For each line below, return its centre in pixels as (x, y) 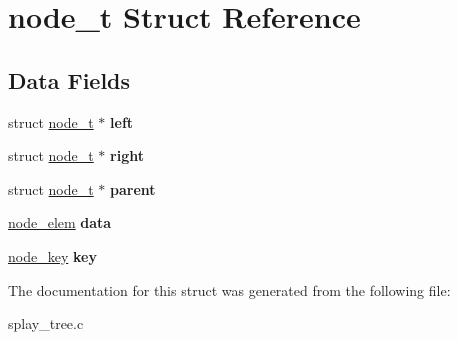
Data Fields (69, 79)
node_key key (52, 255)
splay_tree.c (46, 323)
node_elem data (60, 222)
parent (133, 188)
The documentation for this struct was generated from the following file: (229, 289)
